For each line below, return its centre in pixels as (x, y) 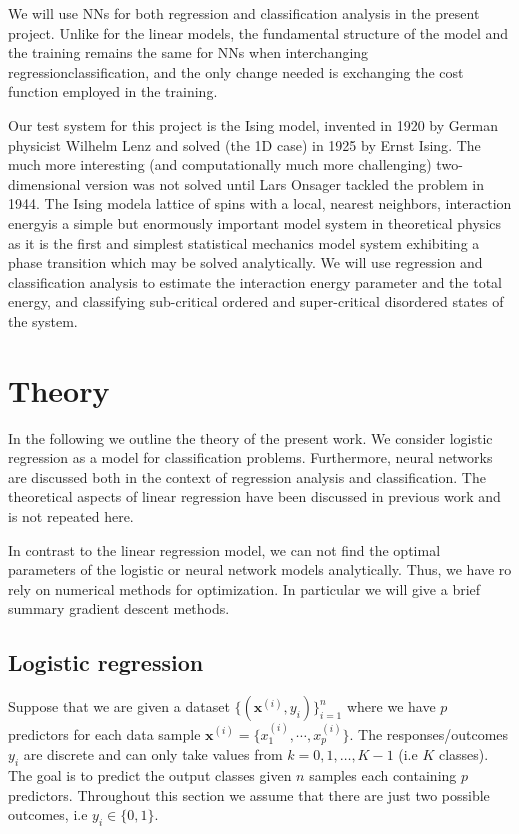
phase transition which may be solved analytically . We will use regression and (245, 262)
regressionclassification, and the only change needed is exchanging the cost (236, 71)
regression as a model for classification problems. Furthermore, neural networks (250, 457)
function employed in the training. (113, 91)
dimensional (44, 183)
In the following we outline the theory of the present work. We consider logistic (250, 437)
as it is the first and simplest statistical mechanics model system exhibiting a (244, 242)
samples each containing (383, 775)
